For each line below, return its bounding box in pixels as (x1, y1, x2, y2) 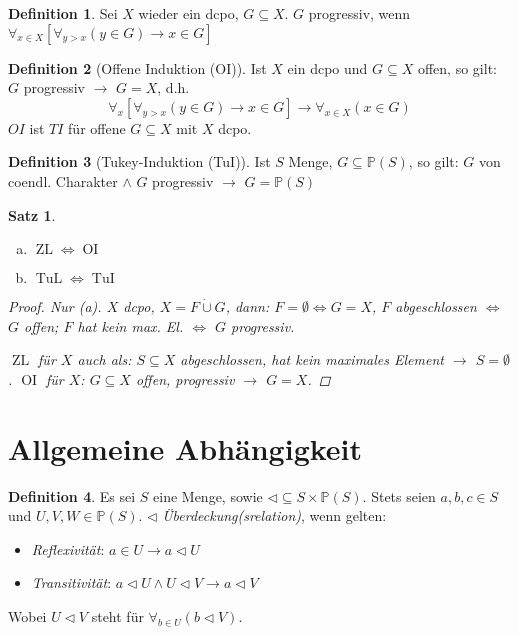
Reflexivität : (31, 538, 105, 559)
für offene (68, 117, 126, 138)
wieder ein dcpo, (138, 3, 239, 23)
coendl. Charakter (8, 170, 118, 191)
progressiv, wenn (308, 3, 411, 23)
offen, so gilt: (417, 57, 497, 78)
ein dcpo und (287, 57, 368, 78)
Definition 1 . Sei (8, 3, 118, 23)
